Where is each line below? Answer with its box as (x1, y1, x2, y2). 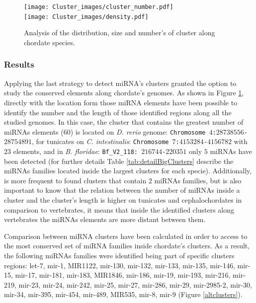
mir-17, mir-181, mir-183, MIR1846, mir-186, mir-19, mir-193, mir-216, (15, 270, 231, 280)
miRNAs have (210, 146, 253, 156)
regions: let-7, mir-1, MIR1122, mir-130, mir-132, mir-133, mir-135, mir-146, (4, 260, 235, 270)
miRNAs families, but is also (154, 175, 242, 185)
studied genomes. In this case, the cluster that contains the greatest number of (4, 117, 244, 127)
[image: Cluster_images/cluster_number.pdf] (24, 3, 173, 10)
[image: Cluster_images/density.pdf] (24, 13, 149, 20)
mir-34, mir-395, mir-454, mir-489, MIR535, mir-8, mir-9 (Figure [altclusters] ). (4, 289, 243, 300)
